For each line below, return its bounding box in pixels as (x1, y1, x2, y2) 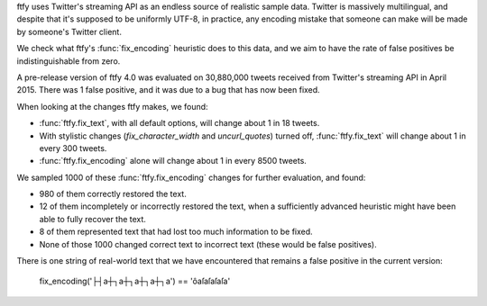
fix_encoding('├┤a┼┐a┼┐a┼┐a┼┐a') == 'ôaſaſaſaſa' (39, 275, 231, 287)
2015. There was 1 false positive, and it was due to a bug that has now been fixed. (16, 85, 320, 95)
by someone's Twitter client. (16, 26, 122, 37)
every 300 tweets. (39, 142, 107, 153)
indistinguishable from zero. (16, 55, 121, 67)
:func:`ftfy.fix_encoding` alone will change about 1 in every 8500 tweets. (39, 156, 307, 166)
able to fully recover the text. (39, 213, 146, 224)
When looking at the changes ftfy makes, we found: (16, 101, 208, 112)
